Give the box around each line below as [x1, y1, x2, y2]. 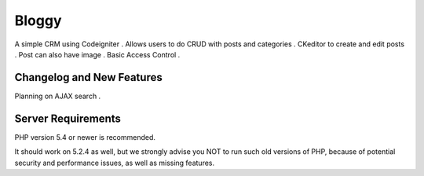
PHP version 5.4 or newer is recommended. [14, 132, 156, 141]
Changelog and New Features [14, 71, 163, 84]
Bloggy [14, 12, 62, 29]
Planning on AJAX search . [14, 91, 101, 101]
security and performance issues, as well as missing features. [14, 158, 215, 167]
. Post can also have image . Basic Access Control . [14, 49, 181, 59]
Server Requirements [14, 112, 122, 125]
